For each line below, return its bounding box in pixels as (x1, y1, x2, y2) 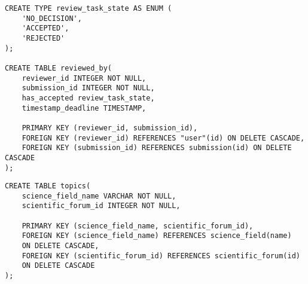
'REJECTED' (22, 33, 65, 42)
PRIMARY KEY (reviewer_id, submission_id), (22, 123, 198, 132)
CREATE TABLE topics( (5, 182, 91, 191)
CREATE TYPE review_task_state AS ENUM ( (5, 4, 172, 13)
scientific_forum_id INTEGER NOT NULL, (22, 201, 181, 210)
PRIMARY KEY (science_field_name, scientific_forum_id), (22, 221, 254, 230)
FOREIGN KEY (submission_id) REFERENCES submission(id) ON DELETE (22, 143, 292, 152)
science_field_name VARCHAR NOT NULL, (22, 191, 176, 200)
